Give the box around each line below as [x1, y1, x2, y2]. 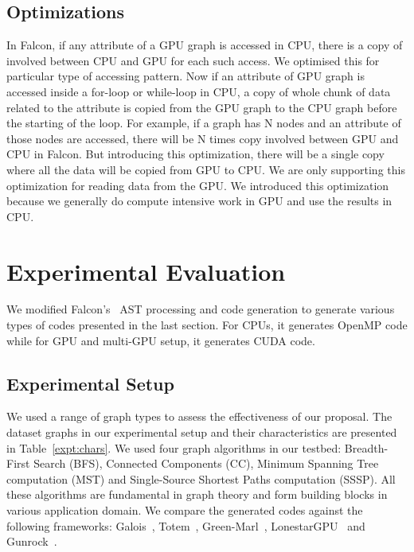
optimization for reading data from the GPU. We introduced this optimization [6, 177, 389, 193]
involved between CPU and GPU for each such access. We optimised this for [6, 52, 380, 68]
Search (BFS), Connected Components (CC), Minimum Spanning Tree [33, 455, 379, 472]
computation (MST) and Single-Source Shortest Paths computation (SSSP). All [6, 470, 396, 487]
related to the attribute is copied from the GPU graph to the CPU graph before [6, 99, 397, 115]
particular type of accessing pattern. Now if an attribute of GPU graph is [6, 68, 365, 84]
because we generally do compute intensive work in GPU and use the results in [6, 192, 393, 209]
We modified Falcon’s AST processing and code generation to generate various [6, 301, 395, 317]
